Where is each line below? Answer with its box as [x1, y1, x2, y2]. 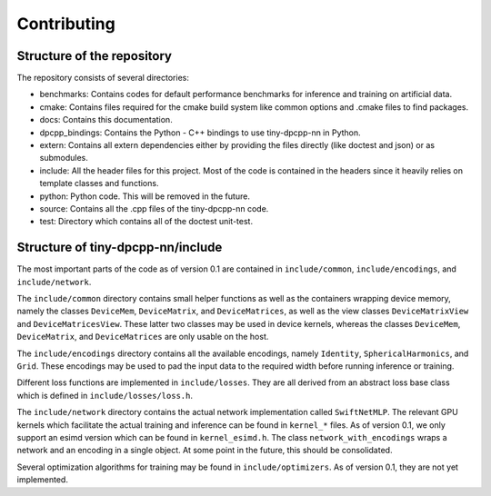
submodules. [39, 153, 88, 164]
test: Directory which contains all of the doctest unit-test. [39, 216, 254, 227]
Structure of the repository [16, 48, 173, 64]
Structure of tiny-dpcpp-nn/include [16, 240, 223, 255]
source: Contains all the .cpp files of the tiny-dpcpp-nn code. [39, 203, 269, 213]
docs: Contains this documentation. [39, 114, 173, 125]
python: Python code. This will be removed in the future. [39, 191, 250, 202]
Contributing [16, 14, 115, 34]
